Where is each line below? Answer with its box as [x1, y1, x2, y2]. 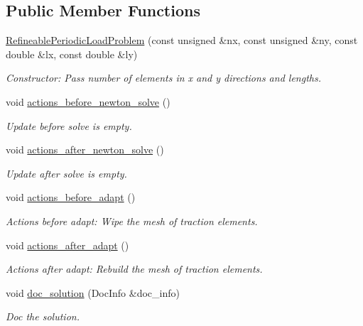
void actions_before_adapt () [6, 190, 136, 205]
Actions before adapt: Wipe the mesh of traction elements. [6, 213, 258, 228]
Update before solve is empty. [6, 118, 132, 133]
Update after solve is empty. [6, 165, 127, 180]
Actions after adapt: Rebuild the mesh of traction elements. [6, 261, 263, 276]
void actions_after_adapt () [6, 237, 129, 252]
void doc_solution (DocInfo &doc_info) [6, 285, 180, 300]
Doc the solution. [6, 309, 80, 324]
